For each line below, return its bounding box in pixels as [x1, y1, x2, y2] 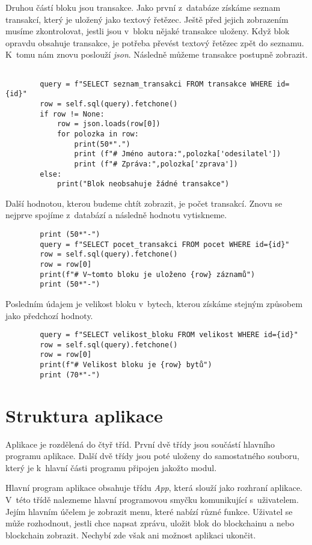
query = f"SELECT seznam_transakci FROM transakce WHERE [40, 79, 272, 88]
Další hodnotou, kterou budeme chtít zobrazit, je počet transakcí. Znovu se [5, 196, 283, 209]
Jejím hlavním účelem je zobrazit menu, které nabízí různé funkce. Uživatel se [5, 505, 293, 517]
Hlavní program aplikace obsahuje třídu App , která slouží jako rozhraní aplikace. [5, 481, 303, 494]
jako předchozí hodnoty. [5, 309, 93, 321]
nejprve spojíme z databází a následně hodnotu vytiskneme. [5, 209, 227, 221]
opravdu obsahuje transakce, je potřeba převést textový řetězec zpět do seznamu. [5, 36, 304, 49]
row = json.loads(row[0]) [57, 120, 161, 129]
